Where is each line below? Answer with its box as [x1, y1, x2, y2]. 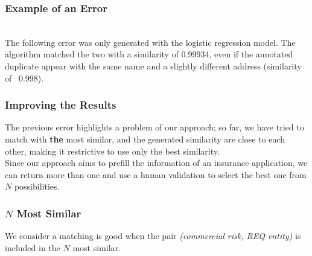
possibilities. [14, 180, 60, 193]
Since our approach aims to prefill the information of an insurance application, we [5, 156, 308, 169]
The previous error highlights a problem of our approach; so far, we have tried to [5, 121, 304, 133]
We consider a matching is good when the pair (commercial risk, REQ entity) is [5, 229, 301, 242]
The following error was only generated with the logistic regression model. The [5, 36, 296, 48]
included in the [5, 241, 60, 254]
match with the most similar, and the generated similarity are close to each [5, 133, 285, 145]
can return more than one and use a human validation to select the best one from [5, 168, 307, 181]
